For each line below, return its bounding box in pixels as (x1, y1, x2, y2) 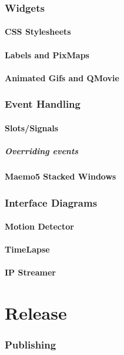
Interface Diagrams (5, 195, 98, 210)
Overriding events (5, 145, 79, 157)
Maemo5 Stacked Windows (5, 170, 116, 182)
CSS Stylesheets (5, 25, 71, 38)
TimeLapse (5, 243, 50, 256)
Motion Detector (5, 220, 74, 233)
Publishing (5, 337, 56, 352)
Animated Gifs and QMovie (5, 71, 119, 84)
